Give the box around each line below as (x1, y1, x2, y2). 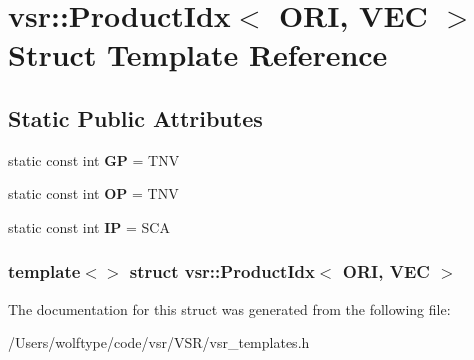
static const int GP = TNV (8, 149, 180, 170)
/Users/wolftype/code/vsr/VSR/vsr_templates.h (8, 332, 310, 353)
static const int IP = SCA (8, 216, 170, 237)
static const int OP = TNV (8, 183, 179, 204)
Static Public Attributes (8, 102, 263, 133)
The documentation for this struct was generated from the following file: (8, 298, 451, 319)
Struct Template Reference (8, 34, 388, 75)
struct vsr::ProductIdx (129, 259, 315, 284)
